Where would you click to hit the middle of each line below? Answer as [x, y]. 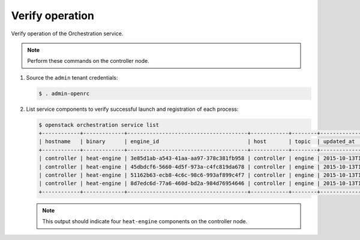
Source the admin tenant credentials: [72, 77]
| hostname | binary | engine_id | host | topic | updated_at [197, 142]
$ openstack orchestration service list [99, 125]
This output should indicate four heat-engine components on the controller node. [145, 221]
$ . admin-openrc [64, 93]
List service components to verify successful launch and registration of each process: [132, 109]
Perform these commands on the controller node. [88, 61]
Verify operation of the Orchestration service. [67, 34]
